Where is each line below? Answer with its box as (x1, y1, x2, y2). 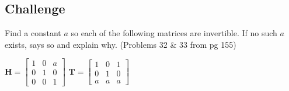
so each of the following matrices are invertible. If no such (71, 27, 277, 39)
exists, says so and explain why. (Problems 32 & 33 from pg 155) (5, 38, 236, 50)
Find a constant (5, 27, 61, 39)
